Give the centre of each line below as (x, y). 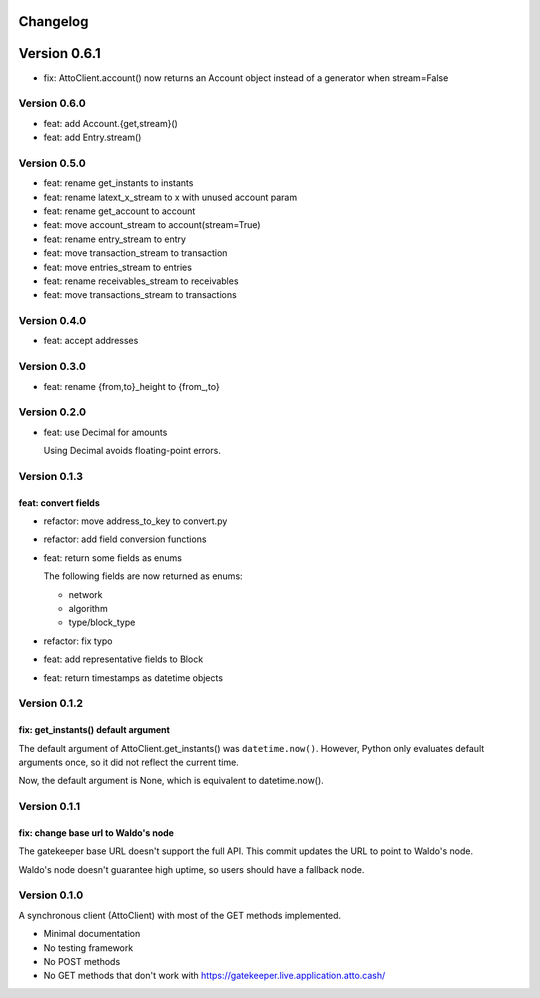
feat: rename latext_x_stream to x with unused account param (170, 197)
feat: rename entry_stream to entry (115, 239)
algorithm (88, 609)
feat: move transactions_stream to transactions (140, 295)
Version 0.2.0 (52, 412)
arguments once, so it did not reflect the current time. (128, 762)
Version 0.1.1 (49, 807)
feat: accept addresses (91, 341)
